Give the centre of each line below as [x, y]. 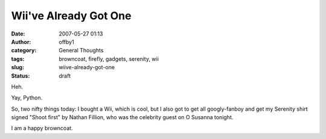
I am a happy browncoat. [42, 128]
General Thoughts [81, 51]
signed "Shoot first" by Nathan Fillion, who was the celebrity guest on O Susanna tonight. [122, 117]
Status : [21, 76]
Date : [18, 34]
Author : [21, 42]
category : [24, 51]
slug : [18, 67]
